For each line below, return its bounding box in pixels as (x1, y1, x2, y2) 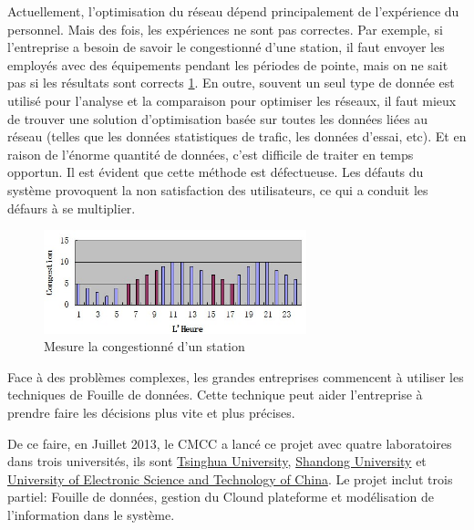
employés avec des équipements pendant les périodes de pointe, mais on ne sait (7, 55, 448, 74)
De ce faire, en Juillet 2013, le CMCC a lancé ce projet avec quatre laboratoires (7, 433, 452, 452)
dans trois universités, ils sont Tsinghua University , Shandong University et (7, 452, 427, 471)
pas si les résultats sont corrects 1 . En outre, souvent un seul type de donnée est (7, 73, 455, 92)
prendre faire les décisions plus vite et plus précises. (7, 403, 295, 422)
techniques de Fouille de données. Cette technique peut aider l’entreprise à (7, 385, 423, 404)
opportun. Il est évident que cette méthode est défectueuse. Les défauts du (7, 162, 424, 182)
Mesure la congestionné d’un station (44, 337, 245, 356)
